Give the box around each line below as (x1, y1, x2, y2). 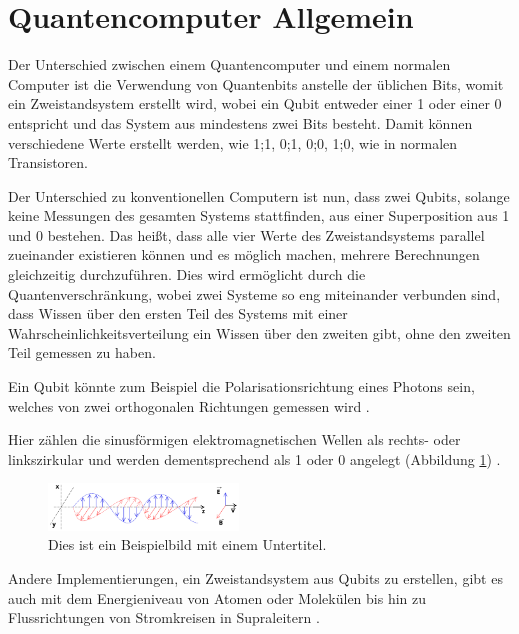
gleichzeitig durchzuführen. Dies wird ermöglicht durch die (8, 264, 366, 285)
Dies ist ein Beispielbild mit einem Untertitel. (48, 534, 327, 555)
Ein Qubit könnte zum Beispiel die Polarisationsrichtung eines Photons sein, (8, 376, 475, 397)
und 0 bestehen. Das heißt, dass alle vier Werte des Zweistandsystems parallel (8, 224, 485, 245)
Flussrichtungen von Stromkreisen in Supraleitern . (8, 607, 320, 628)
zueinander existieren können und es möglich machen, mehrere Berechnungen (8, 244, 480, 265)
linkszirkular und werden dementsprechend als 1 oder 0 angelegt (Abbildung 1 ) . (8, 448, 501, 469)
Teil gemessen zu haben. (8, 342, 156, 363)
